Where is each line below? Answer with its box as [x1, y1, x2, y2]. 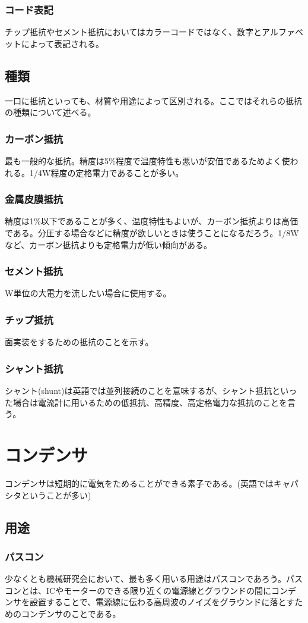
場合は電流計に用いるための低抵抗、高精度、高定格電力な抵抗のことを [12, 396, 287, 408]
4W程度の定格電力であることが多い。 [37, 166, 184, 179]
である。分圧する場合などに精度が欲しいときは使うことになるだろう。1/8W [5, 227, 299, 239]
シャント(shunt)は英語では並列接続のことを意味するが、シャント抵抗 [5, 384, 272, 397]
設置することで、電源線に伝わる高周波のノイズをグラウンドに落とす [29, 596, 295, 608]
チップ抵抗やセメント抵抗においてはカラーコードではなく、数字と [5, 26, 262, 38]
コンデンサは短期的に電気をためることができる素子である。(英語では [5, 477, 274, 489]
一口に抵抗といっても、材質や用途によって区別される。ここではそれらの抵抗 [5, 94, 303, 107]
